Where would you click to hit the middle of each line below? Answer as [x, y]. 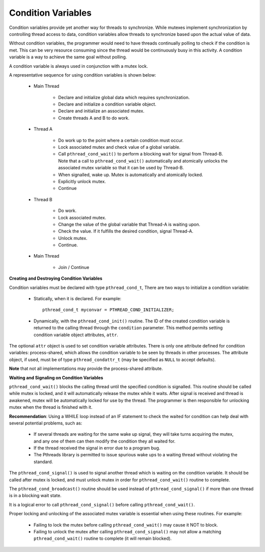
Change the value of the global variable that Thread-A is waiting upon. [129, 224]
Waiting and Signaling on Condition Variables [56, 377]
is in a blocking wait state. [35, 496]
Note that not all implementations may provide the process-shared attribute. [86, 368]
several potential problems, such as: [46, 423]
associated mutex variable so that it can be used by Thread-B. [121, 168]
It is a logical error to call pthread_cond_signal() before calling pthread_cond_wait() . [102, 504]
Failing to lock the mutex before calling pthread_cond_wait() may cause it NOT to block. [126, 525]
